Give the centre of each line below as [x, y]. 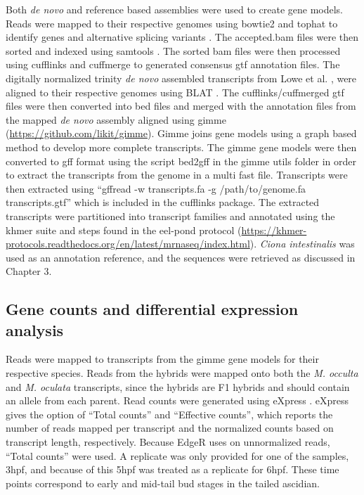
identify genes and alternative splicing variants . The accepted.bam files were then [182, 37]
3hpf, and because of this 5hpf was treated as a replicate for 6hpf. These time [173, 469]
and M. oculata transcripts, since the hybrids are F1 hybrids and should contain [178, 386]
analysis [35, 329]
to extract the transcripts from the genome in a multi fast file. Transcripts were [177, 175]
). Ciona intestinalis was [302, 244]
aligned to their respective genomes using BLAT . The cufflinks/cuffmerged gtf [175, 92]
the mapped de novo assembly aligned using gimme [116, 119]
